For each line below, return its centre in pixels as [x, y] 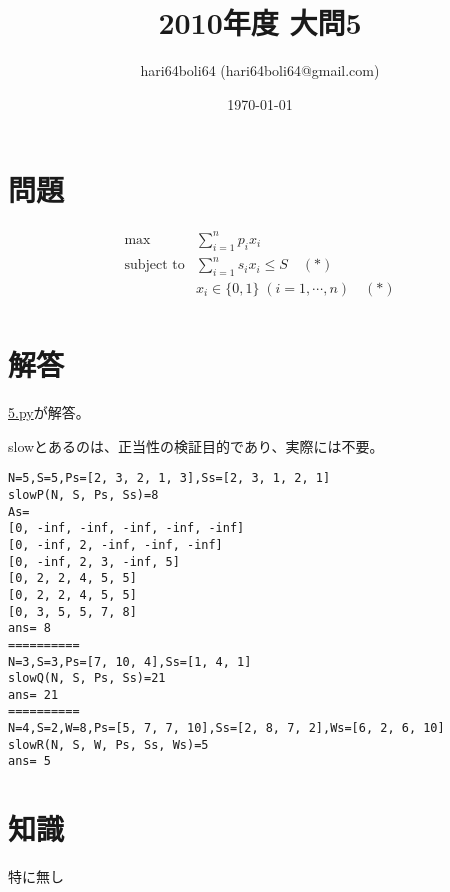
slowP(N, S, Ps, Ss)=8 [83, 494]
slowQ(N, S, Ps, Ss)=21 [87, 678]
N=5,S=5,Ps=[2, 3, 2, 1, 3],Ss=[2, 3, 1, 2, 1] [169, 478]
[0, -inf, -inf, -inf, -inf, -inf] [126, 528]
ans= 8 [29, 628]
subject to [154, 265]
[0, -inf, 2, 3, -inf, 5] [94, 561]
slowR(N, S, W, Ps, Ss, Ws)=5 [108, 744]
